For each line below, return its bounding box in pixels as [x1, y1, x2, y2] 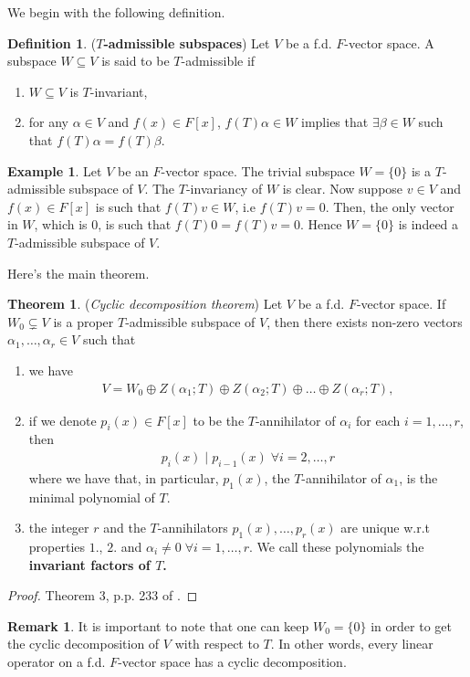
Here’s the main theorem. [7, 263, 150, 282]
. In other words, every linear [270, 634, 433, 653]
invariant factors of [28, 555, 151, 574]
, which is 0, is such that [34, 215, 172, 234]
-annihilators [157, 518, 228, 537]
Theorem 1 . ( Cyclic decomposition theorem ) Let [7, 294, 283, 313]
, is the [399, 468, 438, 487]
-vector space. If [356, 294, 446, 313]
